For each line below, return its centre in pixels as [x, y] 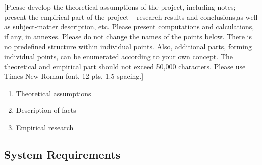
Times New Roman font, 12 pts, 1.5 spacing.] [74, 76]
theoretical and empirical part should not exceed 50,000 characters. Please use [125, 66]
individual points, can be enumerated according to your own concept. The [118, 56]
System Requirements [62, 154]
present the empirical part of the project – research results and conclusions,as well [131, 16]
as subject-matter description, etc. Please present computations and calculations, [129, 27]
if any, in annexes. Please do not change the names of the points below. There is [128, 36]
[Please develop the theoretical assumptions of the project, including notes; [120, 7]
